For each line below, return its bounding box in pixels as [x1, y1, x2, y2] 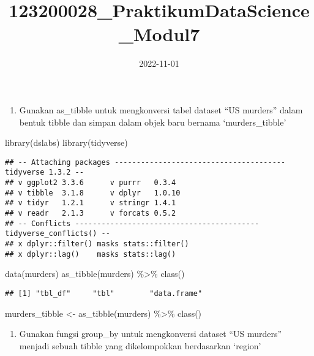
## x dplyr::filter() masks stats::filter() [5, 239, 189, 248]
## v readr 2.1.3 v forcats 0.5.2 [5, 208, 176, 218]
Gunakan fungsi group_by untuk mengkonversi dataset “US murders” [19, 327, 282, 340]
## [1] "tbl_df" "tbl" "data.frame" [5, 289, 203, 298]
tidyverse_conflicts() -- [5, 229, 110, 238]
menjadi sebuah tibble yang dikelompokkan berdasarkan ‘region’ [19, 339, 261, 352]
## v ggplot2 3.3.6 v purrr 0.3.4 [5, 178, 176, 187]
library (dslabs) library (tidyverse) [5, 136, 128, 149]
